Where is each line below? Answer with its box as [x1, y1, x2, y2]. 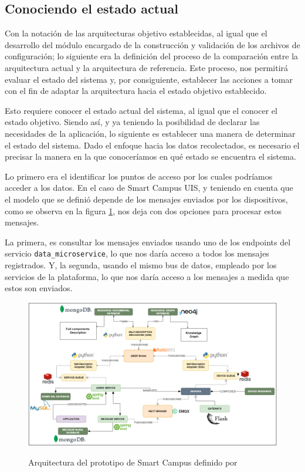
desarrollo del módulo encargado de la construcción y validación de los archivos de [5, 38, 300, 50]
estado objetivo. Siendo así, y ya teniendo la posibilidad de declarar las [5, 116, 260, 128]
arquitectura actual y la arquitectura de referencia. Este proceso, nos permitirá [5, 61, 289, 73]
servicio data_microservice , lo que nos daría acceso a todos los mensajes [5, 247, 269, 259]
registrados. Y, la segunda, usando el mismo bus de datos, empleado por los [5, 258, 277, 271]
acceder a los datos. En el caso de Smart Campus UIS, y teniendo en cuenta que [5, 181, 293, 194]
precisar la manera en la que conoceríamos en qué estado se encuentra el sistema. [5, 150, 296, 163]
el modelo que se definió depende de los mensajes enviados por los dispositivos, [5, 193, 288, 205]
